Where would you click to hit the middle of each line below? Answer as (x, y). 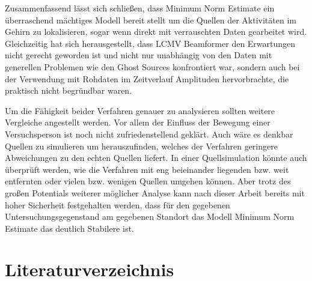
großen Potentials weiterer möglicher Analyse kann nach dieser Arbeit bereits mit (155, 192)
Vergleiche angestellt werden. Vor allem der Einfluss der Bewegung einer (138, 122)
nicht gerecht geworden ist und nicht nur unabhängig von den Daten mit (139, 55)
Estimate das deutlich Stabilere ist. (69, 228)
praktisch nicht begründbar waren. (69, 90)
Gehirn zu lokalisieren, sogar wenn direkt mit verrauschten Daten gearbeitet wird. (156, 32)
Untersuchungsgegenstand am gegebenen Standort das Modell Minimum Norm (150, 216)
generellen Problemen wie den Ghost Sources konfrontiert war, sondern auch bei (152, 66)
